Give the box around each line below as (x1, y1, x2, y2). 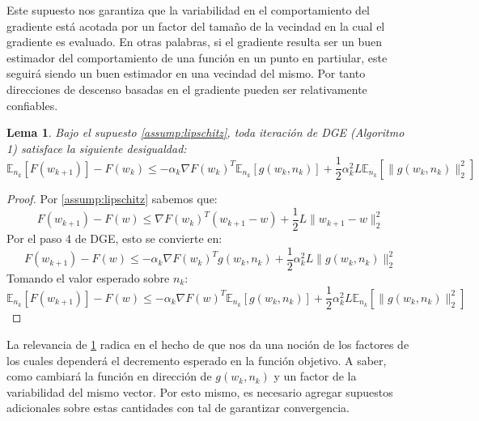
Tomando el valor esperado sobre (6, 269, 170, 286)
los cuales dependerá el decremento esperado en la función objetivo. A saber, (6, 351, 387, 368)
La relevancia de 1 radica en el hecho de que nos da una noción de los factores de (6, 335, 409, 352)
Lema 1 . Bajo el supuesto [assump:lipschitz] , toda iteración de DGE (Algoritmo (6, 124, 405, 141)
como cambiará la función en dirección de (6, 368, 212, 385)
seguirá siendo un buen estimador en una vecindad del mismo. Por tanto (6, 65, 366, 82)
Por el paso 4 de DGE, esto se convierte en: (6, 230, 223, 247)
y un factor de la (273, 368, 357, 385)
